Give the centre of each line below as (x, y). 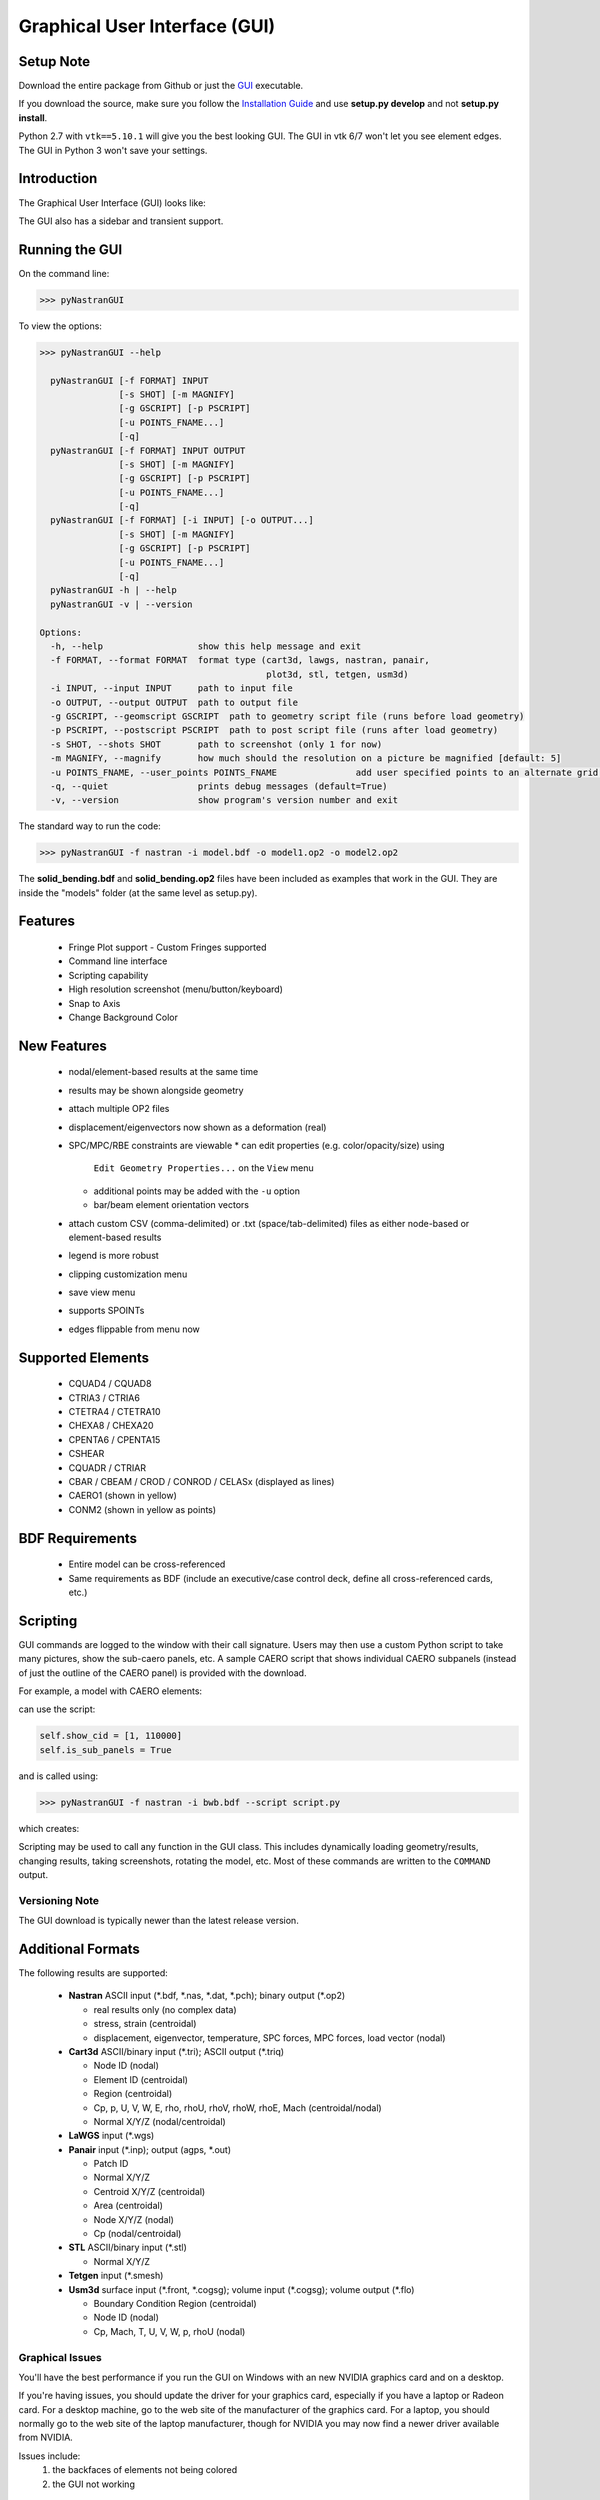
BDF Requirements (77, 1538)
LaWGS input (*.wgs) (111, 2136)
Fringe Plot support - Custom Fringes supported (167, 947)
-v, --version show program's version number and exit (224, 800)
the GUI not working (93, 2484)
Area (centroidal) (128, 2206)
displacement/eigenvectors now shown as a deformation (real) (197, 1127)
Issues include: (49, 2456)
